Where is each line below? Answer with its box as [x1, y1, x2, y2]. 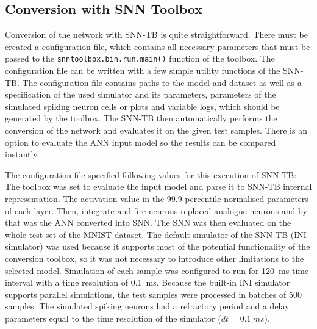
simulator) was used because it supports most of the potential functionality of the [5, 240, 310, 253]
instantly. [5, 148, 40, 161]
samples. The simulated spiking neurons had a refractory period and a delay [5, 300, 290, 313]
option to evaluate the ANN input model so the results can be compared [5, 136, 276, 148]
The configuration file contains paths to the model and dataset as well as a [22, 76, 302, 89]
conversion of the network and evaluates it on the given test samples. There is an [5, 124, 307, 137]
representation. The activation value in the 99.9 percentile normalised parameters [5, 192, 308, 204]
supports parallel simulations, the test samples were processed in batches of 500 [5, 287, 302, 300]
